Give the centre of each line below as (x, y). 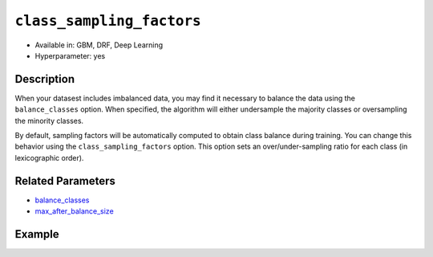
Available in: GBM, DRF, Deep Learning (99, 45)
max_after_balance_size (74, 211)
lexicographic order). (49, 157)
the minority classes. (49, 120)
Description (45, 79)
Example (37, 234)
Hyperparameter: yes (70, 55)
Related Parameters (65, 181)
